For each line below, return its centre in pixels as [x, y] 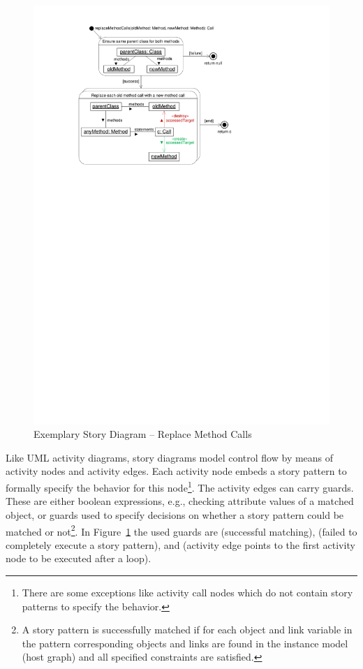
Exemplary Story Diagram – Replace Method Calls [143, 434]
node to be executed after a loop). [79, 558]
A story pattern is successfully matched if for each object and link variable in [187, 630]
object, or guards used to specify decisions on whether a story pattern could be [175, 514]
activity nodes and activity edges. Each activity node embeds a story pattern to [176, 471]
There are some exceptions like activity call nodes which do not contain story [187, 592]
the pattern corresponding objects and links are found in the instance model [185, 643]
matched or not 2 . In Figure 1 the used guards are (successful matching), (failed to [181, 530]
